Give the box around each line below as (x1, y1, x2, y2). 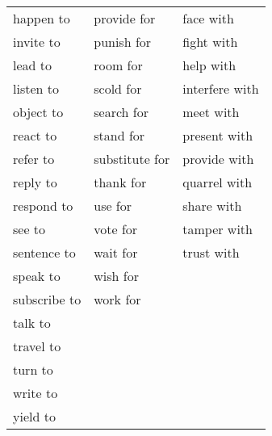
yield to (13, 407, 56, 426)
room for (94, 56, 143, 74)
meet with (182, 103, 240, 121)
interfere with (182, 79, 259, 98)
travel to (13, 337, 61, 355)
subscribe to (13, 290, 82, 308)
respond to (13, 196, 73, 215)
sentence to (13, 243, 76, 262)
